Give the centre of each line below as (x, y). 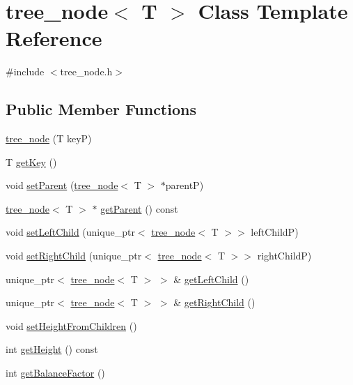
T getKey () (31, 161)
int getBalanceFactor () (55, 373)
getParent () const (139, 208)
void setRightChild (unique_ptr (74, 256)
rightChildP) (284, 256)
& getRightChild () (214, 302)
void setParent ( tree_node (62, 185)
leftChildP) (275, 232)
